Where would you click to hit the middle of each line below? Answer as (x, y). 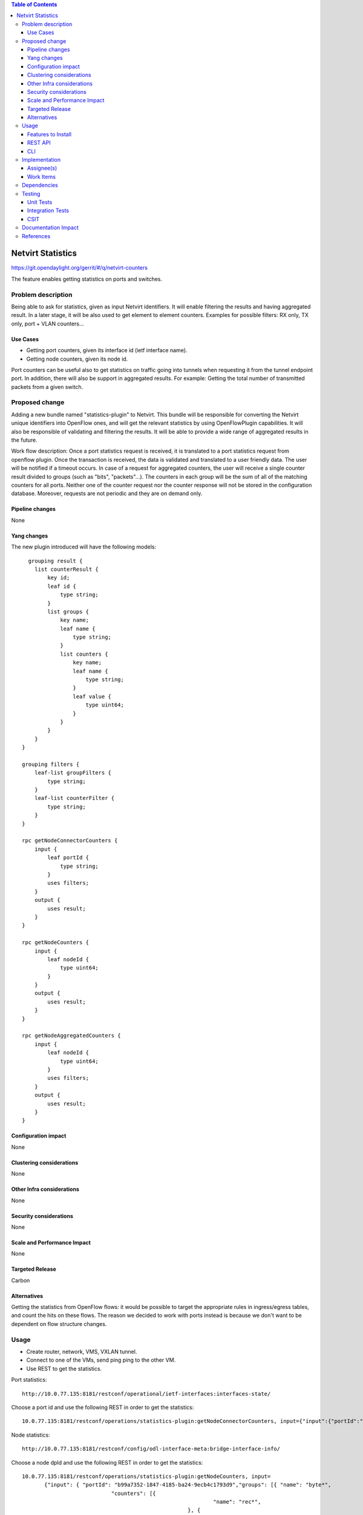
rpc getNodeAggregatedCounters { (71, 1036)
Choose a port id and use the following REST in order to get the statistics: (103, 1407)
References (36, 236)
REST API (39, 143)
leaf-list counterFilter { (74, 798)
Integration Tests (48, 211)
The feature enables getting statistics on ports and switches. (87, 279)
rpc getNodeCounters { (56, 943)
